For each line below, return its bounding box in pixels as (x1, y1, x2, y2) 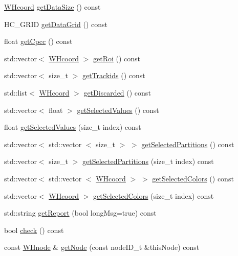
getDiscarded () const (83, 87, 151, 98)
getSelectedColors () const (152, 173, 234, 183)
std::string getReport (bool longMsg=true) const (4, 207, 157, 218)
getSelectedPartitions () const (141, 138, 234, 149)
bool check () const (4, 224, 64, 235)
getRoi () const (93, 53, 141, 63)
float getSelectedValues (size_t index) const (4, 122, 141, 132)
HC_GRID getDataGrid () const (4, 18, 107, 29)
